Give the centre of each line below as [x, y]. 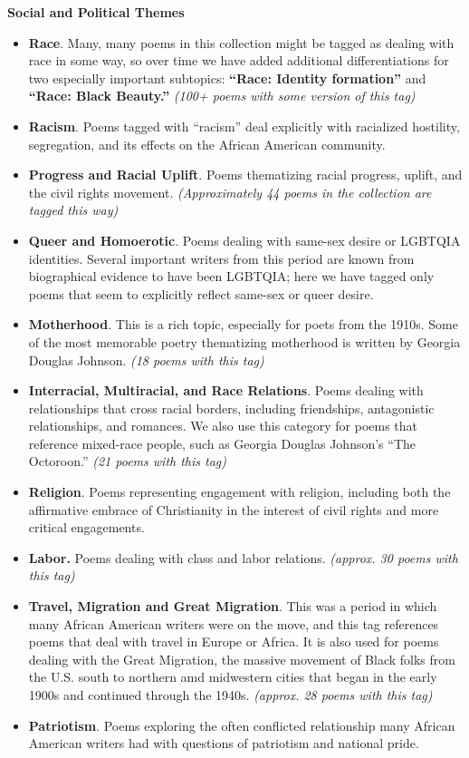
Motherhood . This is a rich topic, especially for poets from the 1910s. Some [243, 324]
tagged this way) [73, 210]
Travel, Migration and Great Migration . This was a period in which [233, 606]
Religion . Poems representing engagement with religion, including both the [239, 492]
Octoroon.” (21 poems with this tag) [128, 461]
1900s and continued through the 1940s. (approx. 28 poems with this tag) [230, 695]
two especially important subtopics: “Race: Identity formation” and [227, 78]
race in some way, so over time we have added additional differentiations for [239, 60]
